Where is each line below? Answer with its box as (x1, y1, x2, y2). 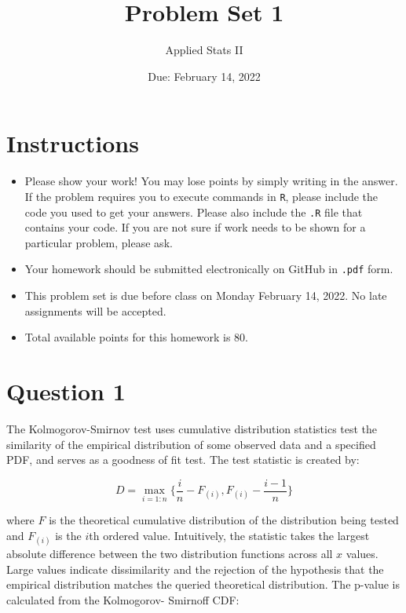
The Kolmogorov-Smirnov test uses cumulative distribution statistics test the (6, 420, 378, 436)
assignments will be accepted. (24, 302, 166, 319)
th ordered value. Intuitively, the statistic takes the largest (89, 527, 370, 543)
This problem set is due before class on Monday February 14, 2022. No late (24, 287, 387, 303)
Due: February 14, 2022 (148, 68, 261, 84)
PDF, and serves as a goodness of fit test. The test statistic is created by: (6, 451, 360, 468)
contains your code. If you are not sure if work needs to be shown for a (24, 219, 366, 235)
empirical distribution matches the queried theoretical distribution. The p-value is (6, 576, 401, 593)
